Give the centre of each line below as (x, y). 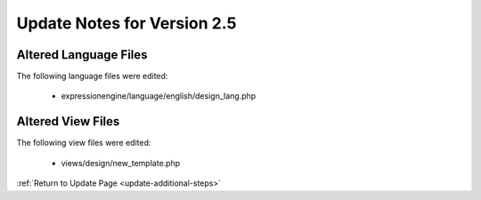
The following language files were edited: (92, 76)
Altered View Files (68, 121)
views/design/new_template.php (121, 163)
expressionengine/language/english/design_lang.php (159, 96)
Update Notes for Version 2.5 (126, 23)
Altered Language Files (82, 55)
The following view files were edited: (84, 143)
